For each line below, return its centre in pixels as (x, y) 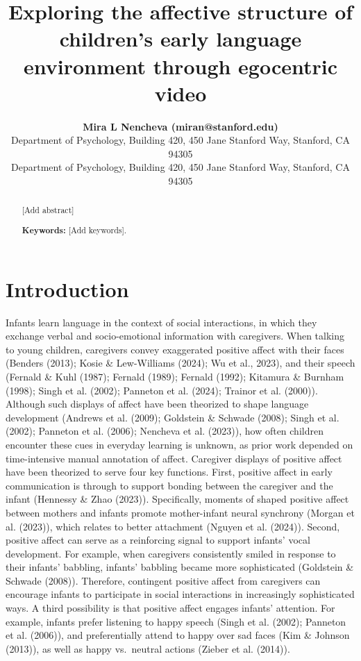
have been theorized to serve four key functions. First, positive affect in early (169, 472)
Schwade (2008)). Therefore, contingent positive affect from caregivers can (163, 580)
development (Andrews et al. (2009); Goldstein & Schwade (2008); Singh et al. (173, 417)
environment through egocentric (180, 66)
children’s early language (180, 39)
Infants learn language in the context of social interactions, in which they (161, 322)
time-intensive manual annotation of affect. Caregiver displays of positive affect (174, 458)
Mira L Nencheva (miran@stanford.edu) (180, 126)
